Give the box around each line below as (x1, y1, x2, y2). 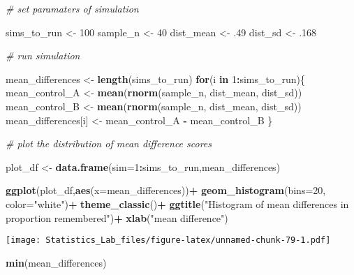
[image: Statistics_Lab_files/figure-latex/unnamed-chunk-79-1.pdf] (6, 235, 331, 246)
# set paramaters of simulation (6, 1, 139, 15)
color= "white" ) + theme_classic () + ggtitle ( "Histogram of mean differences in (6, 196, 349, 211)
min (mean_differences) (6, 255, 107, 269)
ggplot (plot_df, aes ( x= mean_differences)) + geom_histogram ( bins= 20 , (6, 183, 326, 198)
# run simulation (6, 48, 80, 63)
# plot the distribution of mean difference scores (6, 136, 212, 151)
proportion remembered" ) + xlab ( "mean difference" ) (6, 210, 228, 225)
